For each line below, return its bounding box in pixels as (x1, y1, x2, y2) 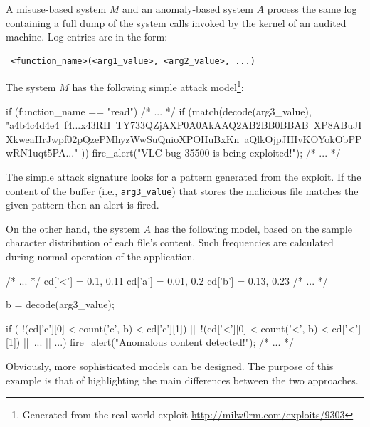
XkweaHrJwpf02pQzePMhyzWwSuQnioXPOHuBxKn (6, 131, 240, 146)
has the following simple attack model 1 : (72, 78, 244, 95)
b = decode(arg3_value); (6, 297, 115, 312)
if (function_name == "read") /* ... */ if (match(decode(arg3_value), (6, 103, 312, 118)
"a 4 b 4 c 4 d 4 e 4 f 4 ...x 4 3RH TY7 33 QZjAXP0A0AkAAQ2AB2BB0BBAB (6, 117, 309, 132)
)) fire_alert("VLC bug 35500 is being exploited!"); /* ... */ (80, 145, 341, 160)
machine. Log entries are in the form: (6, 29, 168, 44)
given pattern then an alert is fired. (6, 197, 159, 212)
